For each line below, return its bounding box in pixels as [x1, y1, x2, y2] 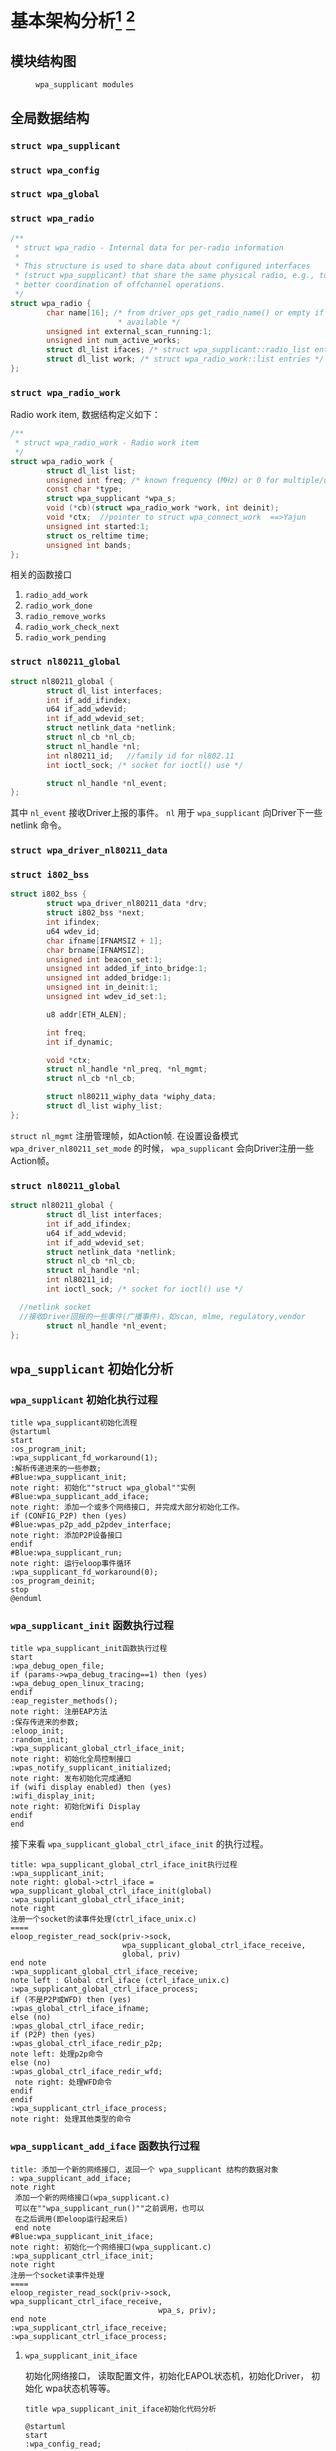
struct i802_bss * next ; [46, 908, 145, 918]
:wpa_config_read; [24, 2439, 102, 2449]
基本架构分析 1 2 [10, 6, 136, 33]
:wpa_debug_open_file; [10, 1661, 105, 1671]
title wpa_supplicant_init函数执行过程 [10, 1644, 168, 1654]
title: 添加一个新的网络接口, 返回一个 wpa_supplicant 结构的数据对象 [10, 2164, 279, 2175]
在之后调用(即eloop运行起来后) [14, 2214, 129, 2224]
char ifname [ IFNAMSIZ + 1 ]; [46, 936, 163, 946]
